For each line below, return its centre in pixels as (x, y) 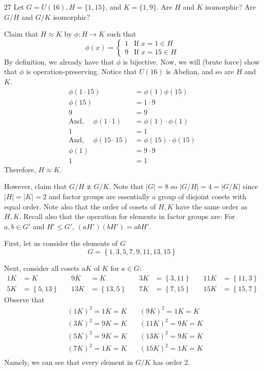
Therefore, (20, 169)
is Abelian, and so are (200, 71)
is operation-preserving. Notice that (82, 71)
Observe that (24, 299)
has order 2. (171, 362)
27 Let (14, 7)
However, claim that (36, 186)
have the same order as (211, 206)
